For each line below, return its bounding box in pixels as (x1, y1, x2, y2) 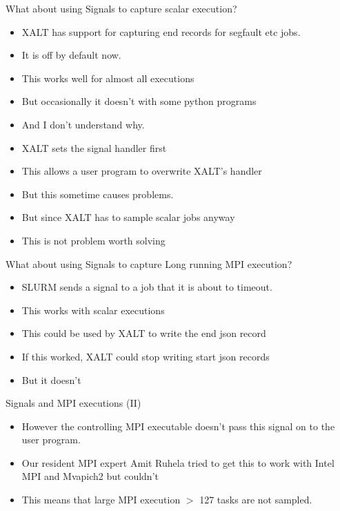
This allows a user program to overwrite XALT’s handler (21, 164, 262, 178)
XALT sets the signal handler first (21, 140, 167, 155)
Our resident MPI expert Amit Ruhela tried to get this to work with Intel (21, 455, 334, 470)
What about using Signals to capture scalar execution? (6, 1, 237, 15)
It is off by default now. (21, 48, 121, 62)
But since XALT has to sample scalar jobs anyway (21, 210, 235, 224)
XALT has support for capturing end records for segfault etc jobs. (21, 24, 301, 39)
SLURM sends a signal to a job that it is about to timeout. (21, 280, 272, 294)
